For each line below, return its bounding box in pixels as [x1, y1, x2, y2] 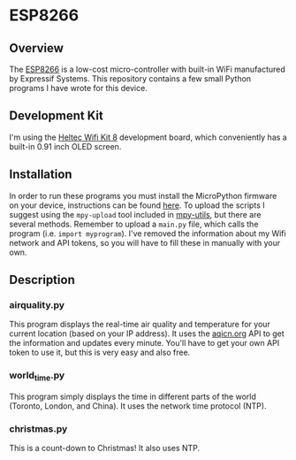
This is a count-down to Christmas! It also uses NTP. [9, 443, 201, 454]
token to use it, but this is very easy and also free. [9, 347, 191, 358]
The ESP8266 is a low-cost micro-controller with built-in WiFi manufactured [9, 64, 285, 74]
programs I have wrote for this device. [9, 83, 148, 93]
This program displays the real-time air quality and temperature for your [9, 319, 271, 330]
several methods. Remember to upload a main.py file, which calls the [9, 218, 259, 229]
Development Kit [9, 108, 103, 124]
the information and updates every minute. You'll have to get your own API [9, 338, 280, 349]
